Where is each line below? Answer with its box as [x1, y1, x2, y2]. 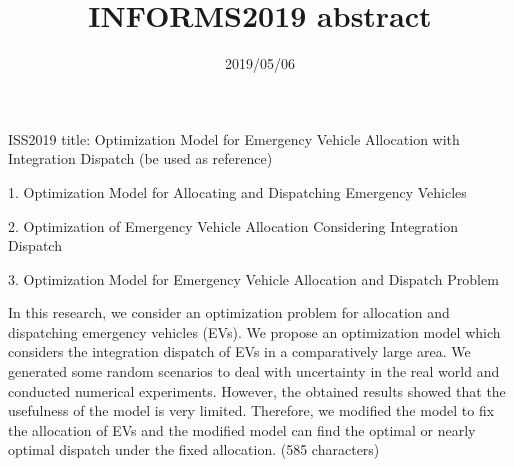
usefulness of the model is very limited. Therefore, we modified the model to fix [8, 400, 495, 421]
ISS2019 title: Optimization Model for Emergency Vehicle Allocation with [8, 128, 460, 149]
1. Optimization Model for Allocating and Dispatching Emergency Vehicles [8, 181, 467, 202]
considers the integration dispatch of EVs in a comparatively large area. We [8, 341, 471, 362]
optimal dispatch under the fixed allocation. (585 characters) [8, 439, 380, 460]
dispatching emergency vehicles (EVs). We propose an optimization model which [8, 321, 501, 342]
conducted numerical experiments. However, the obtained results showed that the [8, 380, 506, 401]
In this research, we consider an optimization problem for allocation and [8, 302, 450, 323]
